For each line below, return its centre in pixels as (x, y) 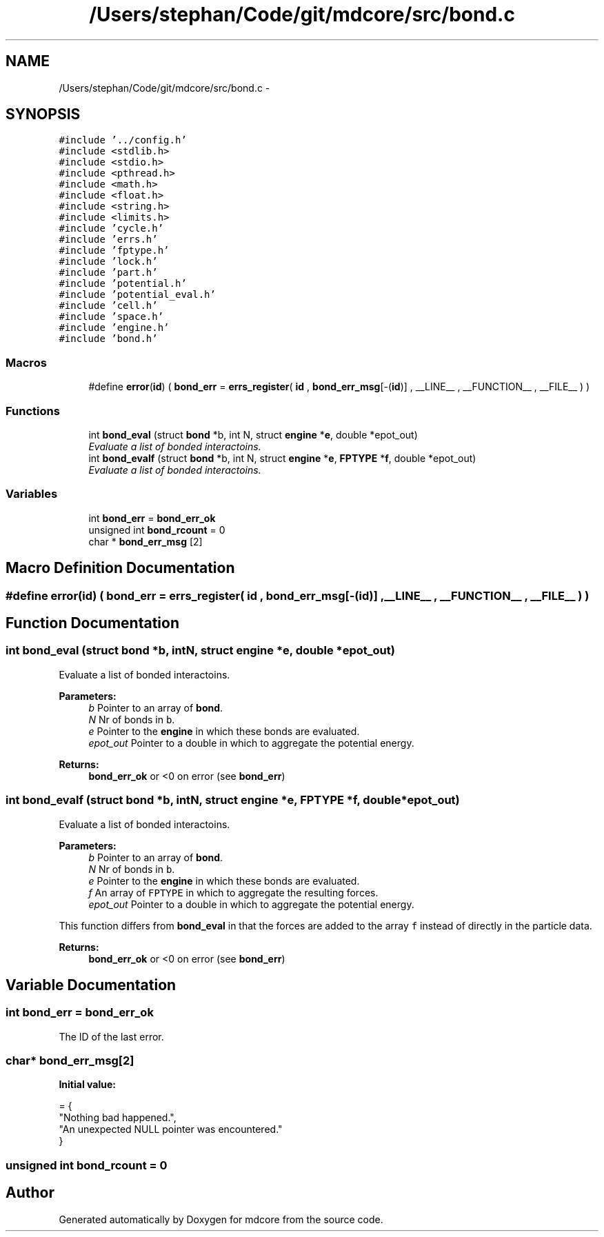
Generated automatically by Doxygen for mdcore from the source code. (221, 1219)
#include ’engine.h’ (114, 328)
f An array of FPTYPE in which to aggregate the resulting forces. (233, 892)
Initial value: (87, 1085)
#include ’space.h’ (111, 317)
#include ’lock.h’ (108, 262)
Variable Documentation (91, 985)
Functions (33, 411)
